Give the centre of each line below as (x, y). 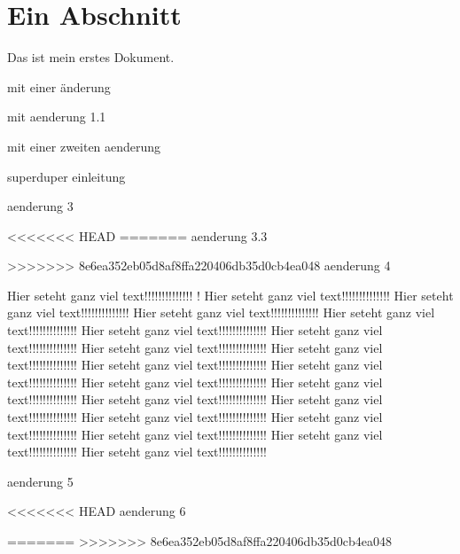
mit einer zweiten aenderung (84, 146)
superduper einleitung (66, 176)
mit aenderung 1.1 (57, 117)
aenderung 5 (40, 481)
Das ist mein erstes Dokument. (91, 57)
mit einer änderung (59, 86)
